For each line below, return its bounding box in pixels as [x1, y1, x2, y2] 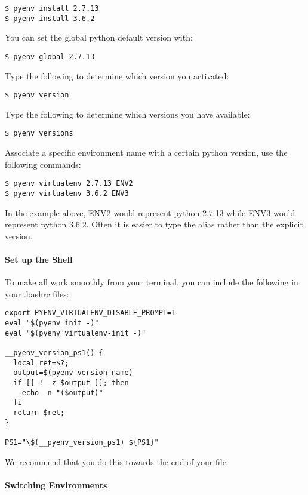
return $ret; [13, 408, 65, 417]
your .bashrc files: [5, 287, 69, 300]
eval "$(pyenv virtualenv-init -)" [5, 328, 146, 337]
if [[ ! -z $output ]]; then [13, 378, 129, 387]
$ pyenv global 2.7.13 [5, 52, 95, 61]
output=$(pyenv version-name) [13, 368, 133, 377]
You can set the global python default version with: [5, 31, 193, 44]
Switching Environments [5, 478, 107, 491]
